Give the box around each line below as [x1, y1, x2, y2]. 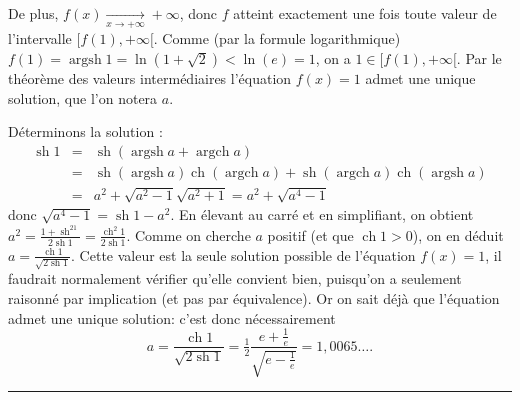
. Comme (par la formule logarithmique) [153, 28, 401, 49]
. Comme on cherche [126, 224, 251, 245]
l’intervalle [8, 28, 72, 49]
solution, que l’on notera [8, 87, 158, 108]
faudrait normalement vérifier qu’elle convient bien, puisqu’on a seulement [8, 268, 462, 289]
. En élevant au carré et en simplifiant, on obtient [170, 204, 474, 225]
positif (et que [267, 224, 354, 245]
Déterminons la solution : [8, 121, 163, 142]
